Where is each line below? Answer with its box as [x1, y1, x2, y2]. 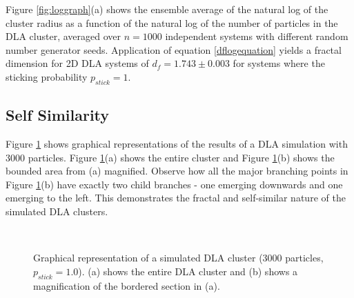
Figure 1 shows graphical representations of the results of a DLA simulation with [6, 136, 348, 150]
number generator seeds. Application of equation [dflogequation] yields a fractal [6, 42, 342, 57]
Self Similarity [6, 104, 110, 126]
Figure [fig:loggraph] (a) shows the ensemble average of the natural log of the [6, 2, 328, 16]
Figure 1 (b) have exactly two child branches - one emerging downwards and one [6, 177, 343, 191]
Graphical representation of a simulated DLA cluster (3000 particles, [33, 250, 324, 265]
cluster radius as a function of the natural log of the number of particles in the [6, 15, 338, 30]
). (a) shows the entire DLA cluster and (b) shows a [78, 264, 298, 278]
